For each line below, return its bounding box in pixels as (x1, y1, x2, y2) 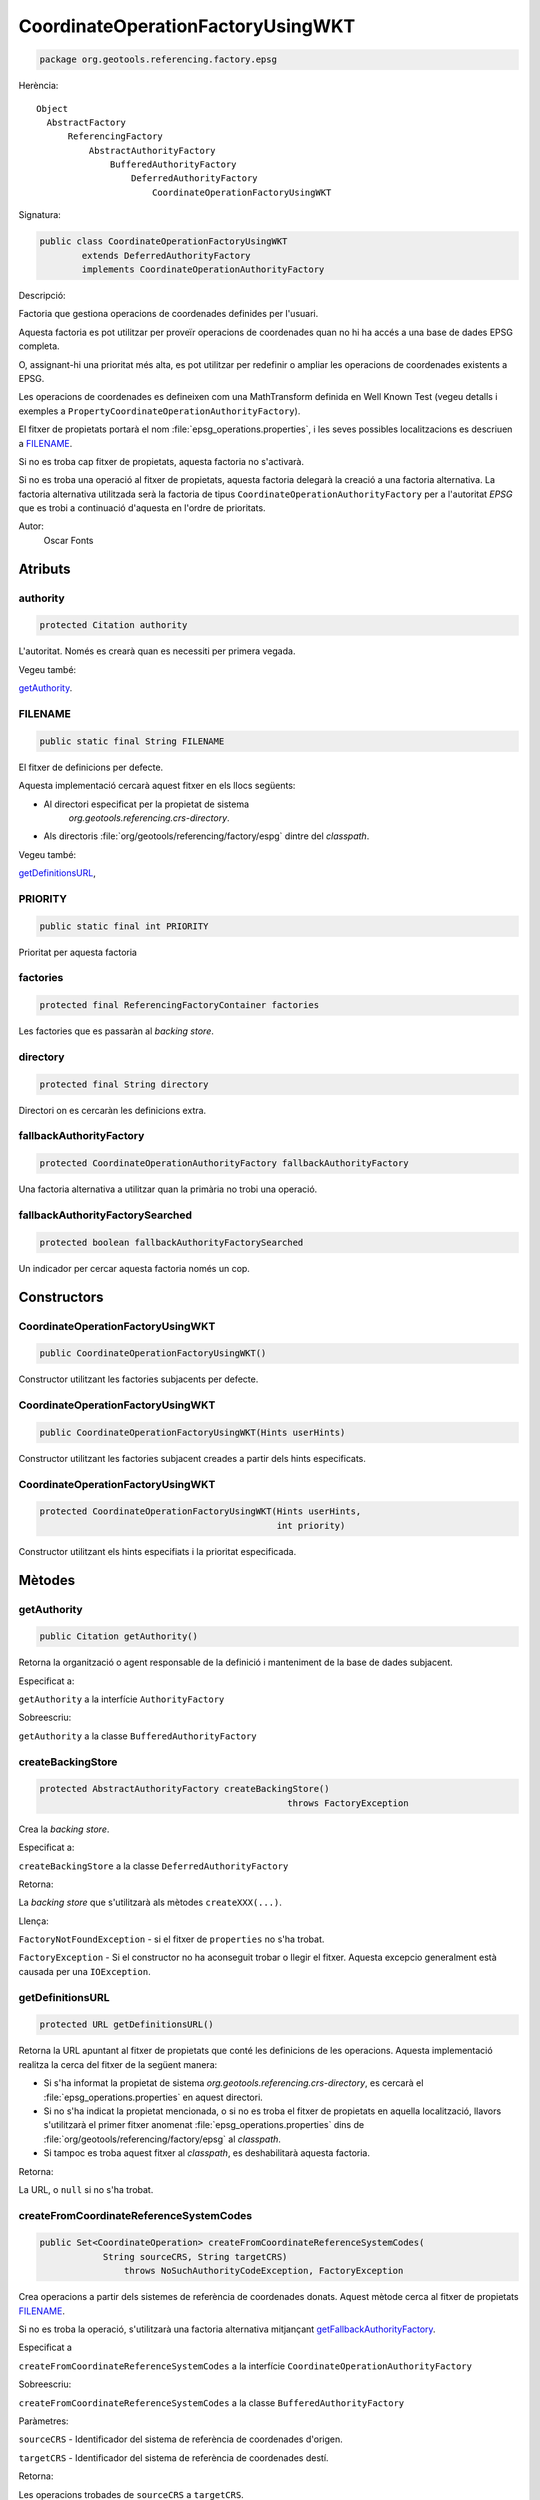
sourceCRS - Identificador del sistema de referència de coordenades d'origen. (18, 2433, 344, 2445)
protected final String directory (39, 1078, 209, 1090)
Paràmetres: (18, 2415, 69, 2427)
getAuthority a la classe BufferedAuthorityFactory (18, 1730, 257, 1742)
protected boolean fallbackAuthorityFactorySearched (39, 1236, 304, 1248)
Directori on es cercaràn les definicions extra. (18, 1104, 207, 1116)
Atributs (18, 560, 71, 577)
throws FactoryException (286, 1797, 409, 1809)
